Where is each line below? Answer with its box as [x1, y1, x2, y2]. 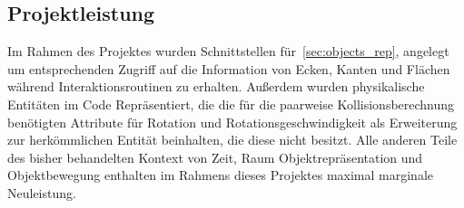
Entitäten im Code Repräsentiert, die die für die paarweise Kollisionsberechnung [7, 94, 455, 113]
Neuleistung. [7, 183, 76, 202]
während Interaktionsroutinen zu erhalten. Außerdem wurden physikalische [7, 77, 425, 96]
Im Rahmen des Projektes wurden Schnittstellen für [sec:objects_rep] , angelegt [7, 42, 449, 61]
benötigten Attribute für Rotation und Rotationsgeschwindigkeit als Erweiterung [7, 112, 458, 131]
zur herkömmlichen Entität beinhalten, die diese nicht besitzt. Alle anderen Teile [7, 130, 458, 149]
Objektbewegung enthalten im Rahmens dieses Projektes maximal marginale [7, 165, 433, 184]
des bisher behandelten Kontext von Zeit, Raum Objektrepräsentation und [7, 147, 423, 166]
